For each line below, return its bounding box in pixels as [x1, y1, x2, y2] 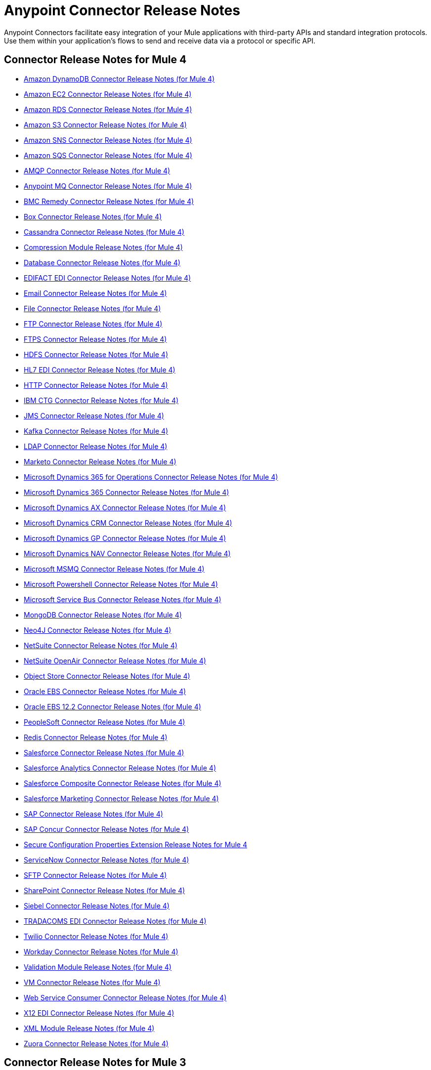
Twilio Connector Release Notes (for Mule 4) [24, 932, 169, 941]
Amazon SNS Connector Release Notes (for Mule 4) [24, 135, 192, 144]
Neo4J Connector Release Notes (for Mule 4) [24, 625, 172, 634]
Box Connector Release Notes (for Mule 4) [24, 212, 162, 221]
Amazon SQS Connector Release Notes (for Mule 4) [24, 151, 192, 160]
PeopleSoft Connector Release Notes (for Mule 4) [24, 717, 185, 726]
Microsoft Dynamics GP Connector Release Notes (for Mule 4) [24, 534, 226, 542]
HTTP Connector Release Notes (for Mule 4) [24, 380, 168, 389]
